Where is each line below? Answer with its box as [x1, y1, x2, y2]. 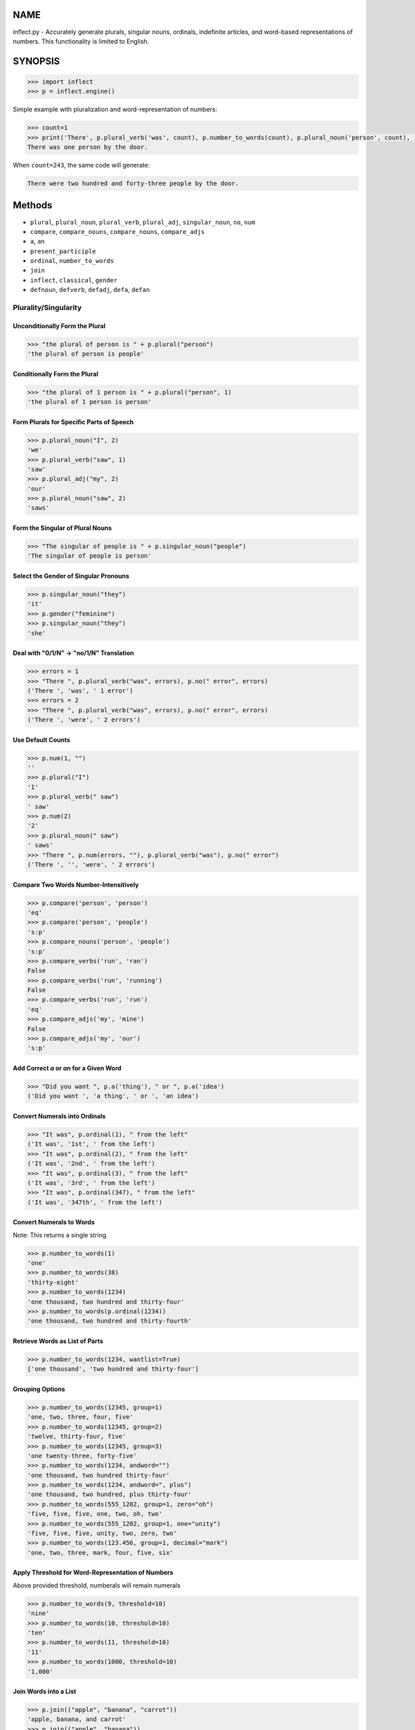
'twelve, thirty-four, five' [27, 1432, 127, 1441]
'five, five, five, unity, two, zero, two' [27, 1529, 178, 1538]
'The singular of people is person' [27, 552, 152, 560]
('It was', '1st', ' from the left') [27, 1140, 156, 1148]
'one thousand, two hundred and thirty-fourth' [27, 1317, 192, 1325]
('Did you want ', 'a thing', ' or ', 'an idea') [27, 1092, 199, 1100]
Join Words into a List [12, 1687, 76, 1695]
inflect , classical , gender [30, 275, 118, 284]
